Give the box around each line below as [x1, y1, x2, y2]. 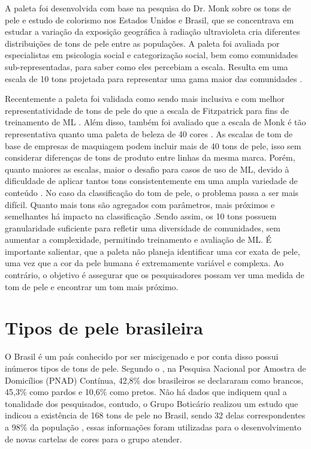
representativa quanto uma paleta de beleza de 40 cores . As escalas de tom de [5, 127, 293, 140]
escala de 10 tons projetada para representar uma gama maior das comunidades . [5, 72, 303, 85]
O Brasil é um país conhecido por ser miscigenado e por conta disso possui [5, 350, 279, 363]
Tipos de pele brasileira [5, 315, 203, 340]
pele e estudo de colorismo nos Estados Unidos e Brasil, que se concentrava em [5, 13, 294, 26]
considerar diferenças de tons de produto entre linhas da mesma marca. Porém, [5, 151, 295, 164]
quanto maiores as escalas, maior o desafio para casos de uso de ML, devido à [5, 162, 289, 175]
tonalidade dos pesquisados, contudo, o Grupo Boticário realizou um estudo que [5, 397, 298, 409]
